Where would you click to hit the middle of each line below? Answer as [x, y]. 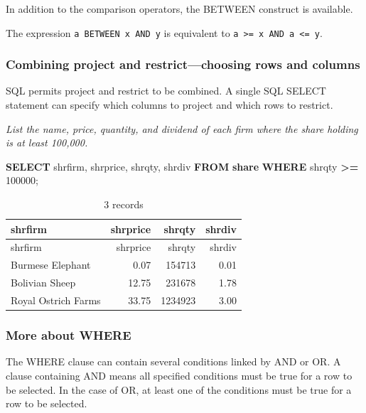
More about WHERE [69, 335]
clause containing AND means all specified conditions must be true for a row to [179, 375]
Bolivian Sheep [43, 283]
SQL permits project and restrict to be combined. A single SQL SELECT [166, 91]
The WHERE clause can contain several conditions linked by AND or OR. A [173, 361]
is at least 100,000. [47, 143]
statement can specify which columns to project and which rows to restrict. [169, 105]
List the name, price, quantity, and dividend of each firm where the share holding [182, 128]
